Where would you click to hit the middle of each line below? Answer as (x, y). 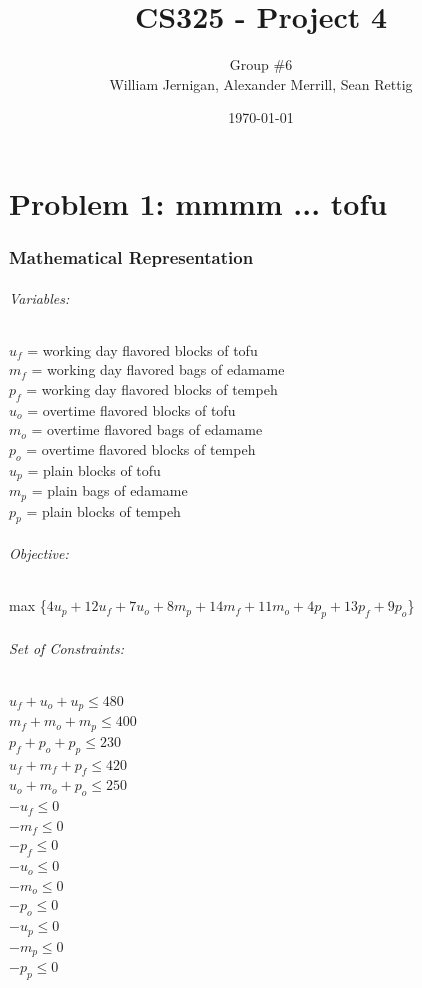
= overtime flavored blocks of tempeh (141, 448)
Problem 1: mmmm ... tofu (198, 202)
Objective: (39, 553)
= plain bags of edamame (109, 490)
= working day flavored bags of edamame (158, 369)
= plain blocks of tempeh (103, 510)
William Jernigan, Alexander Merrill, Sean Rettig (261, 83)
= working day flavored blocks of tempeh (152, 388)
